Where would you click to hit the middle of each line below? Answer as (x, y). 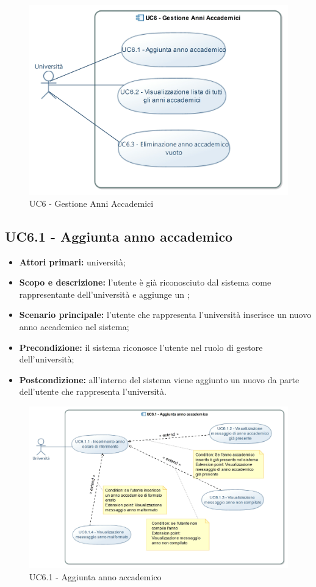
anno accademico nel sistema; (74, 327)
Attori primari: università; (72, 261)
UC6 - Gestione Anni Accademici (92, 203)
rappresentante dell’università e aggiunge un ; (104, 294)
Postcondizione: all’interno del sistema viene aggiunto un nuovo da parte (159, 379)
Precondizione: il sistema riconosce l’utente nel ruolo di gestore (141, 347)
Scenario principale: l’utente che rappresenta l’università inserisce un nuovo (165, 315)
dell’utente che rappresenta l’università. (93, 391)
